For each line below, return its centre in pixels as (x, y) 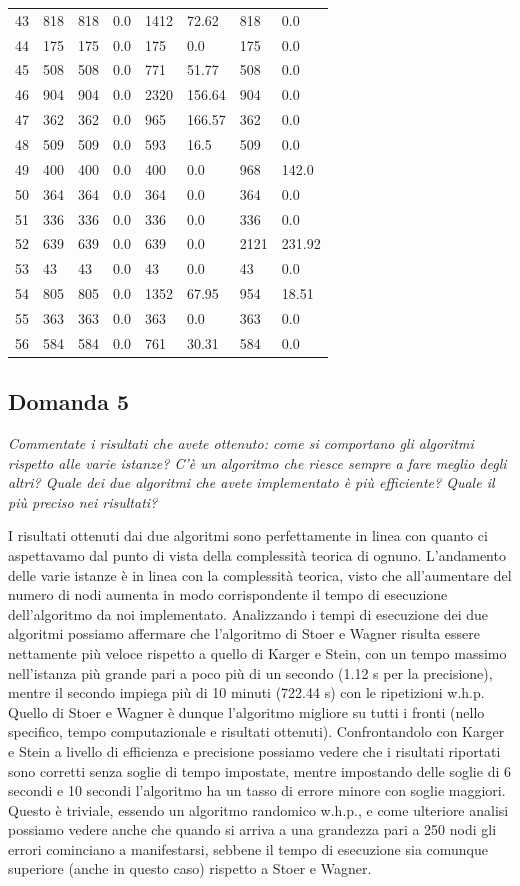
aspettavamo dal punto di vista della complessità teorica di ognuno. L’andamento (257, 554)
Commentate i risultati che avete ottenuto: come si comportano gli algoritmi (241, 443)
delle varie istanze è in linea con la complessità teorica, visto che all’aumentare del (260, 574)
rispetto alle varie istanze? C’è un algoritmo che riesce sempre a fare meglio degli (257, 462)
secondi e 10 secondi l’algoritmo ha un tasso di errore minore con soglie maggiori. (257, 790)
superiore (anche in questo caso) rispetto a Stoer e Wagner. (190, 868)
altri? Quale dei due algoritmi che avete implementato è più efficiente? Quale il (251, 482)
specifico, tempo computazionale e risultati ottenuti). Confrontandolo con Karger (256, 731)
